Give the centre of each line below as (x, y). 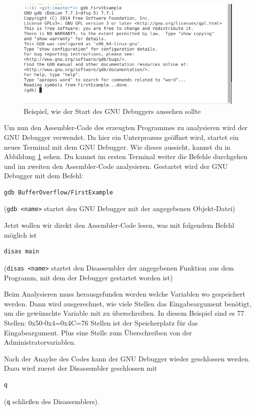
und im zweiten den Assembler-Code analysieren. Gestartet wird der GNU (116, 166)
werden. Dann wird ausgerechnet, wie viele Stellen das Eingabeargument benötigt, (128, 303)
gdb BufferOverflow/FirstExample (58, 192)
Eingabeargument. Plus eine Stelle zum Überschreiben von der (98, 332)
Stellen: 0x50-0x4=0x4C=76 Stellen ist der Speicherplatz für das (101, 322)
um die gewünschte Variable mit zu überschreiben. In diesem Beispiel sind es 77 (124, 313)
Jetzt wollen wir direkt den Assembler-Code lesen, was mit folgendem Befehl (119, 225)
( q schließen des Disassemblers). (52, 401)
